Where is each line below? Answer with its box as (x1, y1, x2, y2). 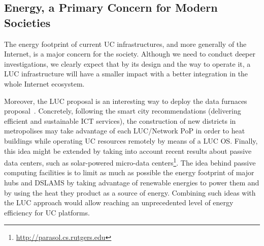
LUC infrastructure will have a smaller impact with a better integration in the (4, 68, 248, 79)
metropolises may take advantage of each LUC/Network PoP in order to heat (4, 125, 245, 136)
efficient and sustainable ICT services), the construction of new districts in (4, 115, 236, 126)
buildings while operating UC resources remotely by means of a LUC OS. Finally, (4, 135, 258, 146)
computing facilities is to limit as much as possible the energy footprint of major (4, 167, 254, 178)
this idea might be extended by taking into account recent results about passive (4, 145, 252, 156)
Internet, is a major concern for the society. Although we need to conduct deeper (4, 48, 255, 59)
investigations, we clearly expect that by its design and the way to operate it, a (4, 58, 251, 69)
